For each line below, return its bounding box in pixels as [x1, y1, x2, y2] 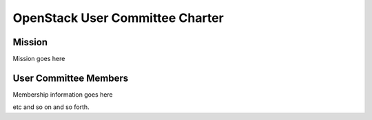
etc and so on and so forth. [12, 103, 90, 111]
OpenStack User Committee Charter [12, 10, 224, 25]
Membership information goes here [12, 90, 113, 99]
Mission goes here [12, 55, 65, 63]
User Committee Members [12, 72, 129, 84]
